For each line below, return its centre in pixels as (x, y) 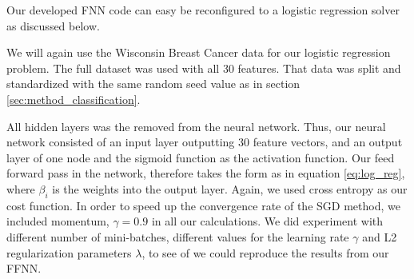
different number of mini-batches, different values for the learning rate (178, 236)
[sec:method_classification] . (74, 99)
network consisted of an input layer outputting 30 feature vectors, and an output (205, 142)
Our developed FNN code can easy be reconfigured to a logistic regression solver (203, 10)
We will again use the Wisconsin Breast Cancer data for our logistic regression (199, 52)
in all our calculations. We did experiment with (267, 221)
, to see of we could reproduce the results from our (265, 252)
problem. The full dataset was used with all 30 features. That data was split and (204, 68)
